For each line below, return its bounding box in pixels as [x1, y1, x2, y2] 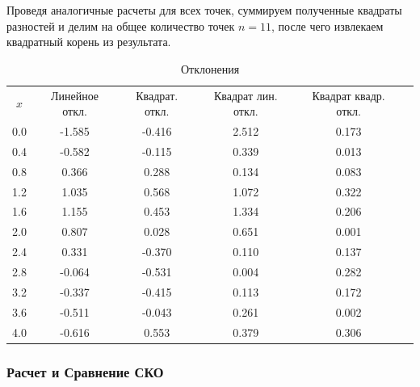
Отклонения [180, 60, 240, 77]
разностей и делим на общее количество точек [6, 17, 235, 34]
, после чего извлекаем [271, 17, 384, 34]
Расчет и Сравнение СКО [6, 361, 164, 381]
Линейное [50, 86, 99, 103]
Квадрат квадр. [312, 86, 385, 103]
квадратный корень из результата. [6, 33, 171, 50]
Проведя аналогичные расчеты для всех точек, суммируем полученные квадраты [6, 2, 402, 18]
